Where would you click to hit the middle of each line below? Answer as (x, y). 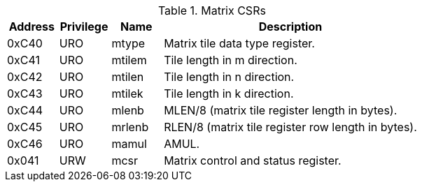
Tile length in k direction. (229, 93)
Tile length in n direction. (229, 77)
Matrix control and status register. (253, 160)
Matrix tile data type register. (239, 43)
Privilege (84, 27)
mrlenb (130, 127)
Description (290, 27)
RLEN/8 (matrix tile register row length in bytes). (290, 127)
